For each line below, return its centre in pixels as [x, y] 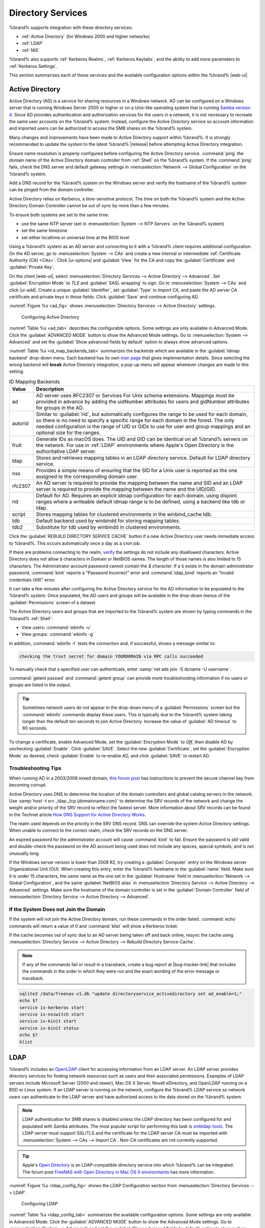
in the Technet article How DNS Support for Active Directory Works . [78, 814]
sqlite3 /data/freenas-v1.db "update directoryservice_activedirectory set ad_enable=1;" [131, 994]
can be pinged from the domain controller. [52, 190]
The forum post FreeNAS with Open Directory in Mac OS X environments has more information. [119, 1172]
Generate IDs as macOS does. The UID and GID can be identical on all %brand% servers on [142, 439]
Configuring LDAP [40, 1203]
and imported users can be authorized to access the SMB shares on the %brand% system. [101, 128]
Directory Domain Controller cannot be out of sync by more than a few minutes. [90, 206]
